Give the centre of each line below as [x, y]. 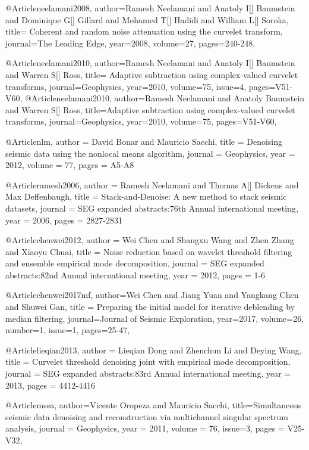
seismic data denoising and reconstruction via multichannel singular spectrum [147, 416]
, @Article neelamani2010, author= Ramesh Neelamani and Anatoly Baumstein [162, 98]
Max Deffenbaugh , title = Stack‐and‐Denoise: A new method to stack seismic [146, 196]
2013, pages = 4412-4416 [50, 385]
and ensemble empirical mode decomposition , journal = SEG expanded [135, 263]
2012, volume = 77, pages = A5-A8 [70, 165]
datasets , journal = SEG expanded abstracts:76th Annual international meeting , [152, 208]
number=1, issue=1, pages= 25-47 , [68, 330]
